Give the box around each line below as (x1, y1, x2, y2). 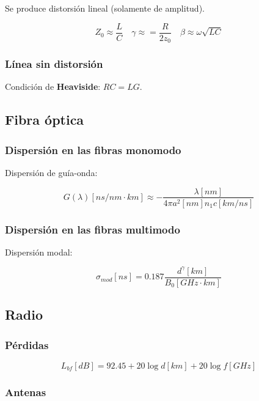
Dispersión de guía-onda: (5, 166, 98, 178)
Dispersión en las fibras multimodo (5, 221, 180, 237)
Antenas (5, 384, 46, 399)
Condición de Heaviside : (5, 80, 101, 93)
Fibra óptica (5, 110, 84, 129)
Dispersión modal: (5, 245, 73, 258)
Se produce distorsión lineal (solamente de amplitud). (5, 2, 205, 14)
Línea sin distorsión (5, 56, 103, 72)
